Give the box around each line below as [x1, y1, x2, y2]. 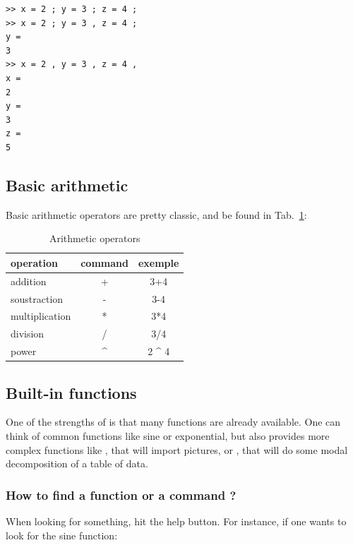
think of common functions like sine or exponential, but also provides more [6, 429, 330, 443]
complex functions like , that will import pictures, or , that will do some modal [6, 442, 348, 457]
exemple [138, 255, 179, 270]
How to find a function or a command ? [6, 486, 237, 503]
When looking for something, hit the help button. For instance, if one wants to [6, 514, 347, 529]
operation [11, 255, 59, 270]
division [11, 326, 44, 341]
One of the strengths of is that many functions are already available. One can [6, 414, 341, 429]
